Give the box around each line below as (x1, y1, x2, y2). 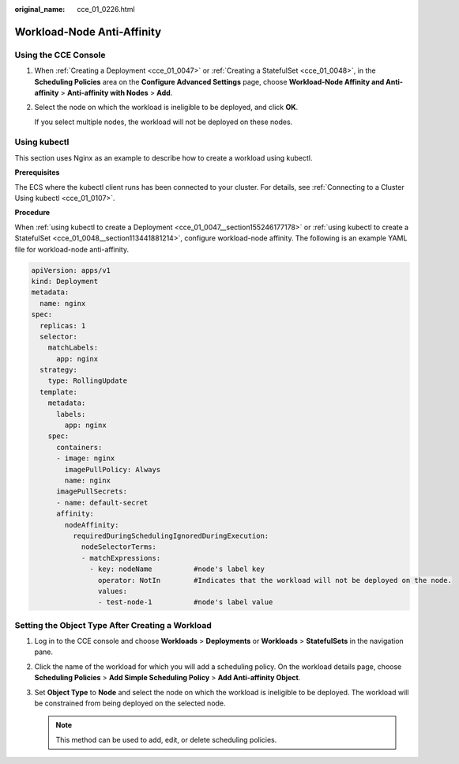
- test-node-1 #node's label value (97, 598, 273, 607)
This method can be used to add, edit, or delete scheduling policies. (55, 735, 277, 744)
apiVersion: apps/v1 (31, 266, 111, 274)
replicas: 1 (40, 321, 86, 330)
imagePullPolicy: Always (64, 465, 161, 474)
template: (40, 388, 78, 396)
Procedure (14, 208, 51, 217)
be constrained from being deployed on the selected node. (34, 698, 226, 708)
